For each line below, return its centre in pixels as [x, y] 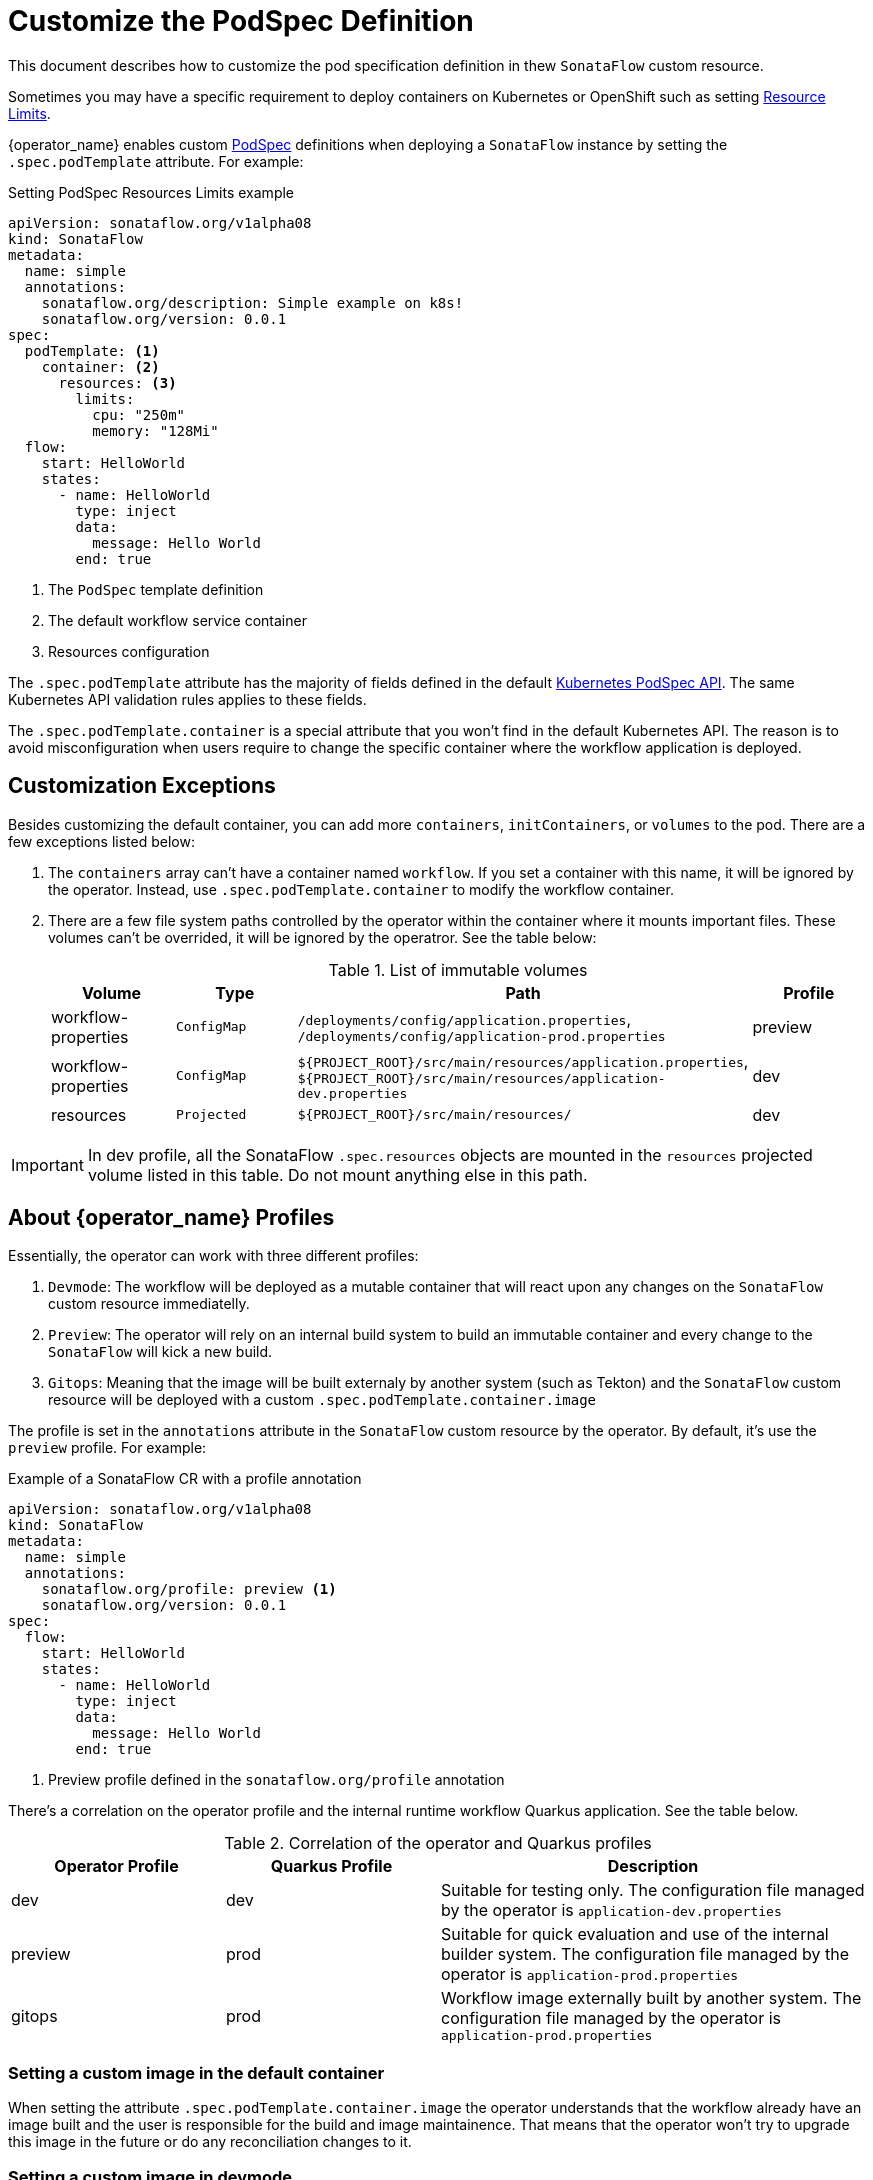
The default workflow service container [177, 620]
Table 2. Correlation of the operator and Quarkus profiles [438, 1843]
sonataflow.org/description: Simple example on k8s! [252, 302]
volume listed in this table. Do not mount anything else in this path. [337, 1174]
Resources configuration [129, 651]
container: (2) [100, 366]
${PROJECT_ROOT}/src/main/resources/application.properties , [523, 1060]
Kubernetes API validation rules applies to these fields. [187, 699]
